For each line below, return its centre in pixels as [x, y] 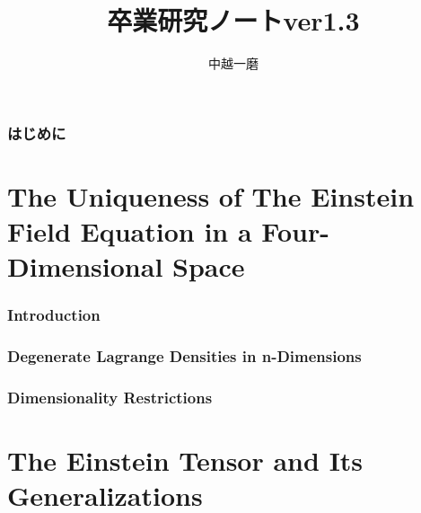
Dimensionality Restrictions [110, 397]
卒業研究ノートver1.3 [233, 20]
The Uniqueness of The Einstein [211, 195]
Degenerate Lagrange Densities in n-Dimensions [184, 356]
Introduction [54, 315]
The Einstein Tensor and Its [185, 460]
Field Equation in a [130, 231]
